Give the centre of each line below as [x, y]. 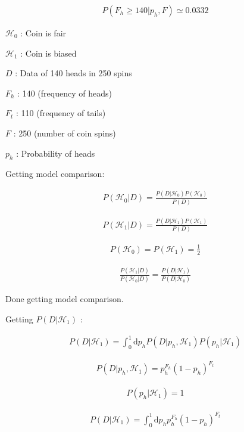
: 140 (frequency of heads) [65, 93]
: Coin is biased [49, 53]
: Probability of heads [56, 153]
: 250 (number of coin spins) [65, 133]
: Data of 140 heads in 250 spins [73, 73]
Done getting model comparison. [65, 299]
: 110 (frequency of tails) [61, 113]
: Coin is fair [43, 33]
